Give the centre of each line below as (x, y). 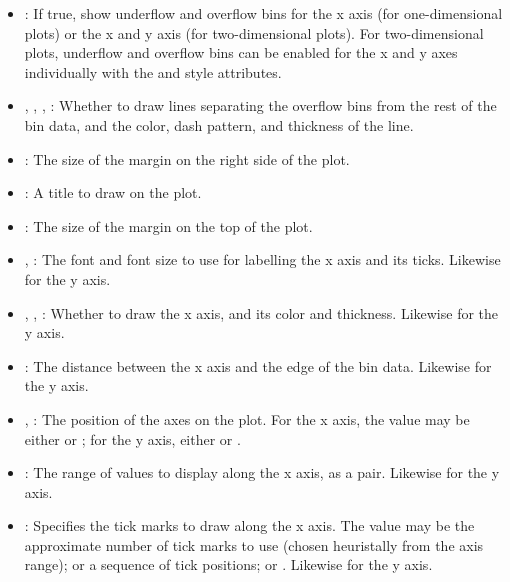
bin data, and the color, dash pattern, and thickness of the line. (219, 124)
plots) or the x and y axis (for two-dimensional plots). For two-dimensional (254, 32)
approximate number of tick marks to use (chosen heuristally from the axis (254, 544)
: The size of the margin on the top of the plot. (168, 225)
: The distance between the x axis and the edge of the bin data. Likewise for (258, 365)
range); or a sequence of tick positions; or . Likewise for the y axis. (228, 564)
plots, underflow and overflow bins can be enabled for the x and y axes (241, 52)
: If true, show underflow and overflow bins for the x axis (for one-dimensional (263, 13)
